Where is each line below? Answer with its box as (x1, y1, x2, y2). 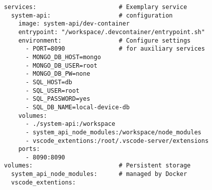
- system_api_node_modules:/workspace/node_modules (25, 128, 201, 136)
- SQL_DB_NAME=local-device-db (25, 103, 130, 111)
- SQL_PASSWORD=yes (25, 95, 90, 103)
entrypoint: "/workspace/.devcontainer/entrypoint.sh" (18, 28, 205, 36)
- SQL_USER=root (25, 87, 80, 94)
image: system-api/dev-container (18, 20, 130, 28)
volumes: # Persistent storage (4, 162, 191, 169)
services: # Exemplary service (4, 4, 187, 11)
